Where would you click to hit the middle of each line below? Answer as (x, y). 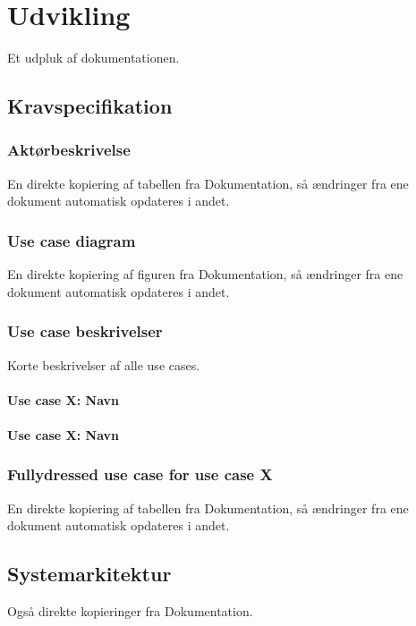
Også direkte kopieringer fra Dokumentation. (130, 611)
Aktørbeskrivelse (69, 150)
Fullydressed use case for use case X (140, 474)
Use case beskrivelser (85, 331)
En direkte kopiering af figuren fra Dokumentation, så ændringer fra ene (205, 274)
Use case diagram (72, 240)
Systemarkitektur (89, 574)
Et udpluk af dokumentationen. (93, 58)
